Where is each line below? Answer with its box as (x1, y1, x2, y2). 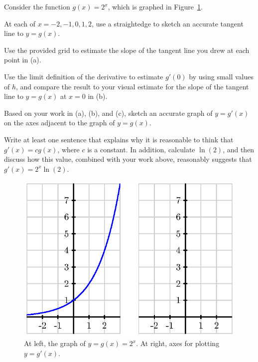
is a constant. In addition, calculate (87, 144, 195, 154)
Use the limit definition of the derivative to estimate (4, 71, 163, 81)
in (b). (88, 91, 108, 101)
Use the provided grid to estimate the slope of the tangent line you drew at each (4, 44, 250, 55)
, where (57, 144, 80, 154)
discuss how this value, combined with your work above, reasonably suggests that (4, 154, 252, 164)
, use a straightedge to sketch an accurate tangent (92, 18, 244, 28)
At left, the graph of (24, 338, 86, 349)
